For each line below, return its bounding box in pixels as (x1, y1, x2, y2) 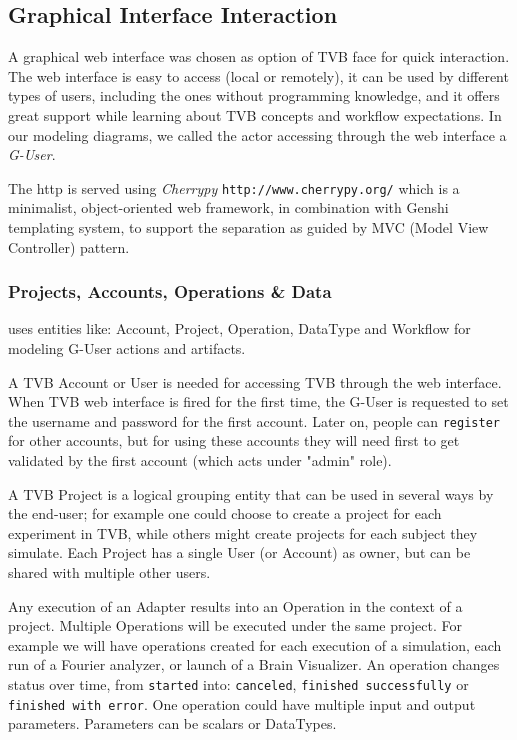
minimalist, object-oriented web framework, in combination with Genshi (8, 197, 449, 218)
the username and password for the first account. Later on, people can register (8, 410, 500, 431)
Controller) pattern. (8, 236, 130, 257)
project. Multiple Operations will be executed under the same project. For (8, 615, 463, 636)
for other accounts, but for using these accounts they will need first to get (8, 430, 460, 451)
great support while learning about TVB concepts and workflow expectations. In (8, 104, 502, 125)
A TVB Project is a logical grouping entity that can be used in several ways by (8, 483, 494, 504)
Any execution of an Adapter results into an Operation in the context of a (8, 595, 463, 616)
